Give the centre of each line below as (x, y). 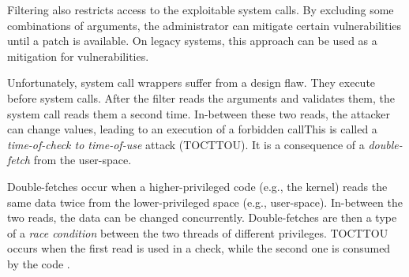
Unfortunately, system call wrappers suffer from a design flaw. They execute (191, 82)
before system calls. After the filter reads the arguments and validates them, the (201, 97)
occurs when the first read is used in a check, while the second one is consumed (199, 248)
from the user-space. (83, 160)
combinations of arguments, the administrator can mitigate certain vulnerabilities (204, 25)
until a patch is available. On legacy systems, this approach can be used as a (192, 41)
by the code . (39, 263)
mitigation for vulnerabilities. (78, 56)
